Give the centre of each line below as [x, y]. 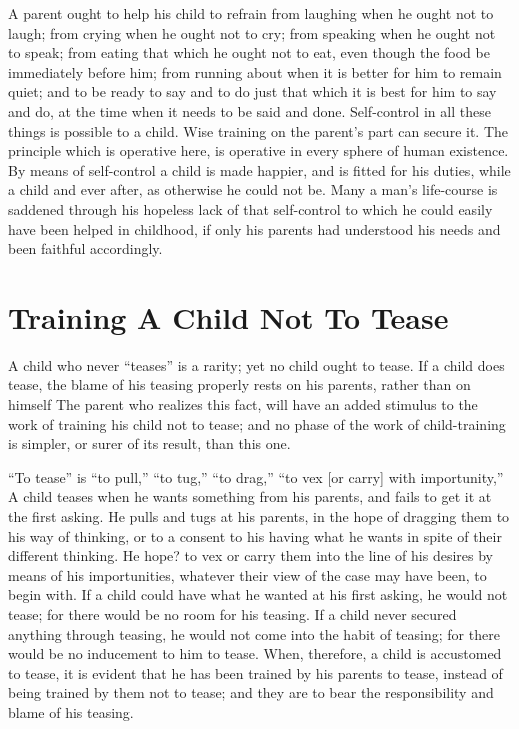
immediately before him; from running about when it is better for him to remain [255, 71]
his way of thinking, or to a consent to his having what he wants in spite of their [255, 535]
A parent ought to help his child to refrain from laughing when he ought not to [251, 13]
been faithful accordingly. [85, 248]
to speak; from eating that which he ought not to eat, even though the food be [249, 52]
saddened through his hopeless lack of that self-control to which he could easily [250, 208]
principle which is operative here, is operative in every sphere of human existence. [258, 150]
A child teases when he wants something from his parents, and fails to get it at [250, 496]
